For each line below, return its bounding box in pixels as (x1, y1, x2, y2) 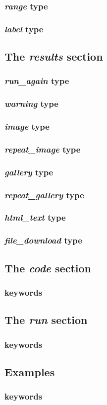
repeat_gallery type (4, 188, 84, 201)
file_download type (4, 234, 82, 246)
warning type (4, 97, 58, 110)
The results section (4, 49, 103, 64)
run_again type (4, 75, 69, 87)
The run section (4, 312, 88, 327)
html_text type (4, 211, 66, 224)
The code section (4, 260, 92, 275)
